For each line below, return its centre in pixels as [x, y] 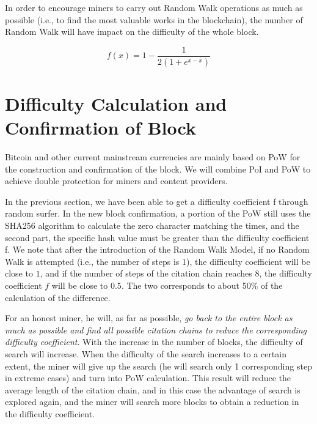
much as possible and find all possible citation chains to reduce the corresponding [156, 329]
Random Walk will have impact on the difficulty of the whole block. [132, 32]
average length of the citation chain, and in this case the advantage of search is [153, 389]
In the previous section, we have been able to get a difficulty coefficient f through [157, 201]
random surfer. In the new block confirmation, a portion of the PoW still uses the [158, 213]
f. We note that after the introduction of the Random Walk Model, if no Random [157, 249]
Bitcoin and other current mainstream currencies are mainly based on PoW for [153, 157]
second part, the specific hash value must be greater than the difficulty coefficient [157, 237]
